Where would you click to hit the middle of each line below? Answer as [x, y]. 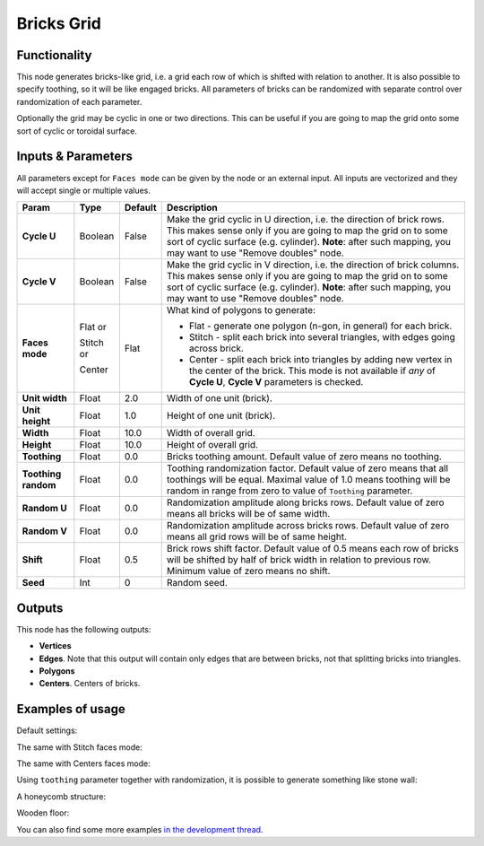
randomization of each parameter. [79, 101]
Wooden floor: [43, 813]
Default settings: [47, 730]
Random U [44, 509]
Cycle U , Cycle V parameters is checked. [276, 382]
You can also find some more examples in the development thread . [140, 829]
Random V [44, 531]
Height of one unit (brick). [221, 415]
